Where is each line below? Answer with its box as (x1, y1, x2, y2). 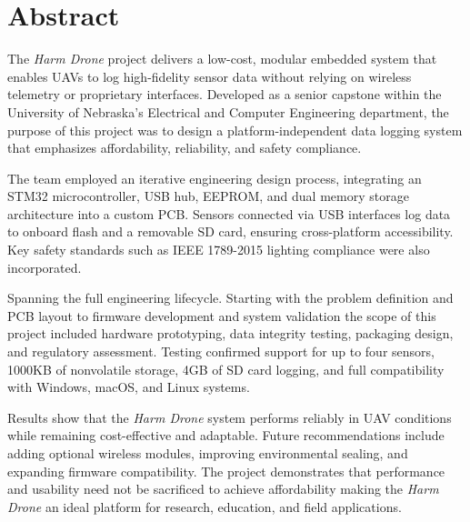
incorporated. (7, 257, 82, 276)
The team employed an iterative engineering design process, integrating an (7, 168, 422, 187)
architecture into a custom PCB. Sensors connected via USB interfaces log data (7, 204, 451, 223)
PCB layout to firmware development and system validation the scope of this (7, 306, 436, 325)
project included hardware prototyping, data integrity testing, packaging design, (7, 324, 454, 343)
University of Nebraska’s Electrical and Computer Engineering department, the (7, 102, 449, 121)
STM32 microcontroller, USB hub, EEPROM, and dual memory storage (7, 186, 409, 206)
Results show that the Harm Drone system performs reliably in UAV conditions (7, 407, 452, 427)
